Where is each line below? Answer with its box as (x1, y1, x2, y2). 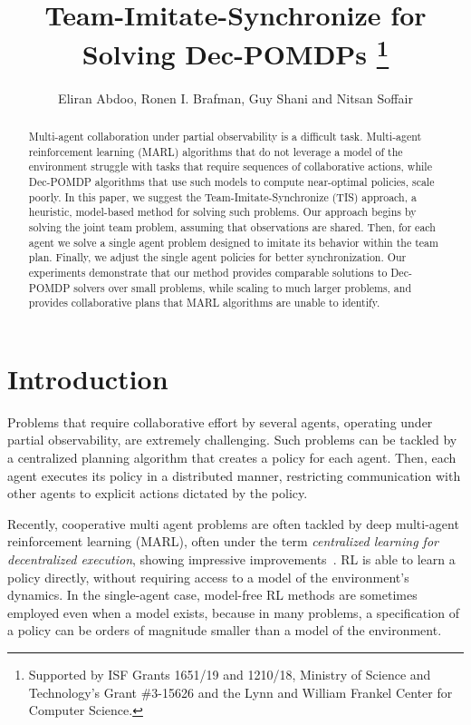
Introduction (7, 359, 168, 397)
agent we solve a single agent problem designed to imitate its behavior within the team (28, 234, 438, 250)
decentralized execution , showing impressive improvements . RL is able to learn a (7, 550, 456, 568)
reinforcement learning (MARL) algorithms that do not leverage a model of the (28, 143, 403, 159)
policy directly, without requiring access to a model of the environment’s (7, 567, 409, 586)
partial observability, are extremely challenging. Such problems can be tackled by (7, 430, 457, 449)
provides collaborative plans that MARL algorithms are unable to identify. (28, 295, 380, 310)
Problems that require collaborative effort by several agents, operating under (7, 412, 433, 431)
